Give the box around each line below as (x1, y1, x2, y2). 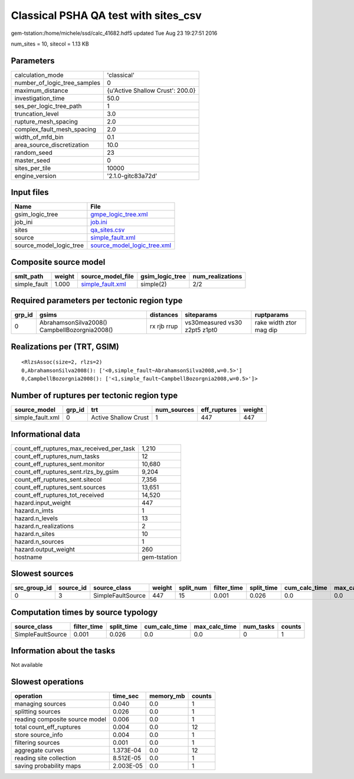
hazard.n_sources (14, 537, 64, 546)
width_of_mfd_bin (14, 133, 64, 141)
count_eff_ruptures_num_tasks (14, 452, 100, 460)
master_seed (14, 156, 50, 164)
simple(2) (140, 280, 168, 288)
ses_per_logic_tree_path (14, 102, 82, 110)
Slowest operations (11, 677, 84, 687)
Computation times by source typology (11, 607, 158, 617)
